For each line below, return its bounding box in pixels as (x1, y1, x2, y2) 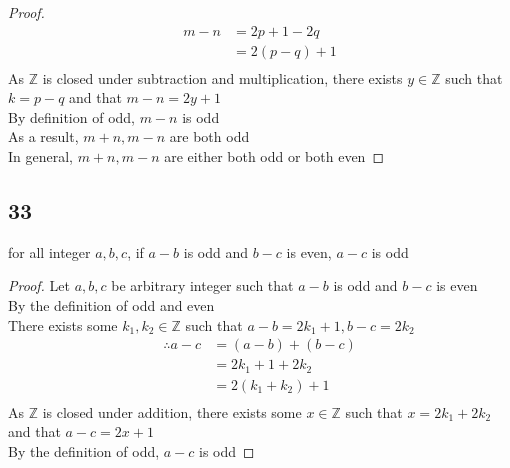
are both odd (169, 126, 250, 147)
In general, (8, 146, 73, 167)
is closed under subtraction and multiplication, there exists (42, 67, 403, 88)
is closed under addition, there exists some (42, 401, 302, 422)
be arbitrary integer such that (111, 275, 294, 296)
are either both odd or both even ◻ (164, 146, 385, 167)
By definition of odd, (8, 106, 136, 127)
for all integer (8, 241, 91, 262)
